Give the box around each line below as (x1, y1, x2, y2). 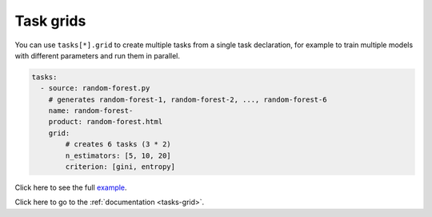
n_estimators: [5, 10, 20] (65, 151, 171, 160)
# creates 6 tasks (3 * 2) (65, 140, 171, 149)
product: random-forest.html (48, 117, 163, 127)
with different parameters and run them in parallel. (14, 50, 180, 60)
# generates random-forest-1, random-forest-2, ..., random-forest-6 (48, 94, 327, 104)
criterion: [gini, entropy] (65, 163, 176, 171)
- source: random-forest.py (40, 84, 150, 93)
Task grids (14, 12, 86, 30)
